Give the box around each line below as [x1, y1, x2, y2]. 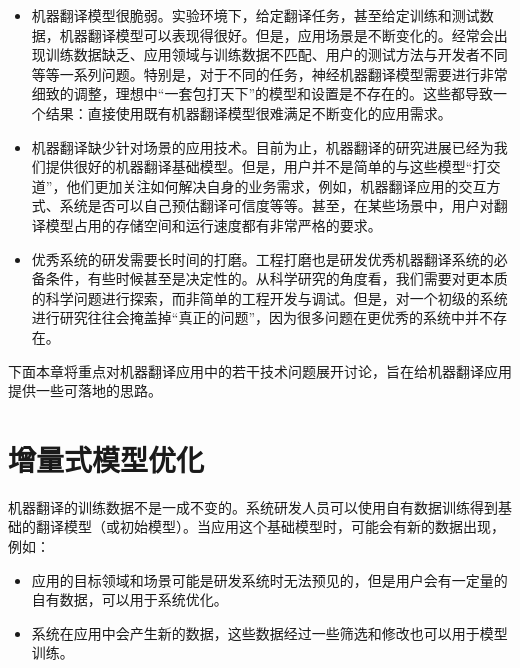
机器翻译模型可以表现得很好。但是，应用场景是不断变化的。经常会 [59, 24, 494, 45]
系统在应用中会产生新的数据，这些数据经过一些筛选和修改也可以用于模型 [31, 622, 508, 643]
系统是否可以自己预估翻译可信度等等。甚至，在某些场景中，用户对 [59, 195, 494, 216]
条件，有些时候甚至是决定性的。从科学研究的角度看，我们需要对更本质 [45, 268, 508, 289]
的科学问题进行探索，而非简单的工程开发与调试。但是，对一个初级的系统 [31, 287, 508, 308]
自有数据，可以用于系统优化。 [31, 589, 228, 610]
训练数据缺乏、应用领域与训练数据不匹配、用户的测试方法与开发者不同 [45, 44, 508, 65]
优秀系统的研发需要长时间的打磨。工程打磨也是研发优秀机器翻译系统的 [31, 248, 494, 269]
